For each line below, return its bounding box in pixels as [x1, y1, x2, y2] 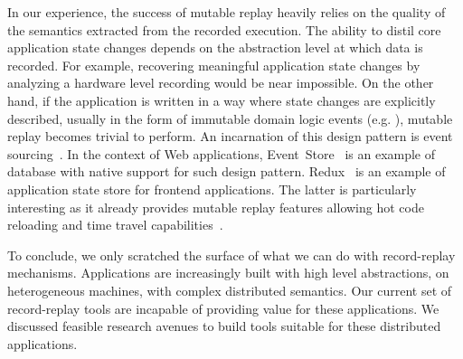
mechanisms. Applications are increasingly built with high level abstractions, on [7, 263, 449, 282]
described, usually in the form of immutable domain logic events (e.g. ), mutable [7, 109, 453, 128]
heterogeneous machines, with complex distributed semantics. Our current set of [7, 280, 452, 299]
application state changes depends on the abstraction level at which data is [7, 38, 423, 57]
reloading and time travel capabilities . [7, 215, 223, 234]
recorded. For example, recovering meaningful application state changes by [7, 55, 420, 74]
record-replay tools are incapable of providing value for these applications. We [7, 298, 439, 317]
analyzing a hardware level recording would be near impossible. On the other [7, 73, 434, 92]
